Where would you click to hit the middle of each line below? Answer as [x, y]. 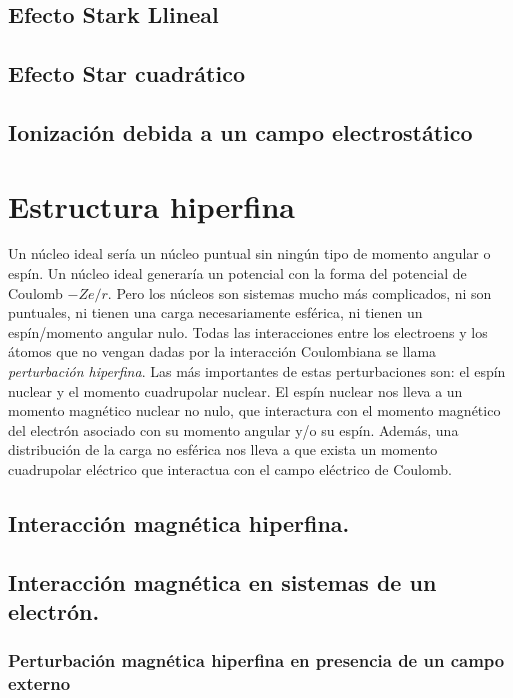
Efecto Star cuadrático [126, 73]
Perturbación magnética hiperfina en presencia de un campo [256, 660]
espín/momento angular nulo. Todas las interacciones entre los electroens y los [248, 331]
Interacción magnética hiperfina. [179, 522]
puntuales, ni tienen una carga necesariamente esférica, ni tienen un [215, 312]
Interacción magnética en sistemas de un [222, 581]
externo [39, 683]
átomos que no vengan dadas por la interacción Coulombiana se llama [222, 351]
